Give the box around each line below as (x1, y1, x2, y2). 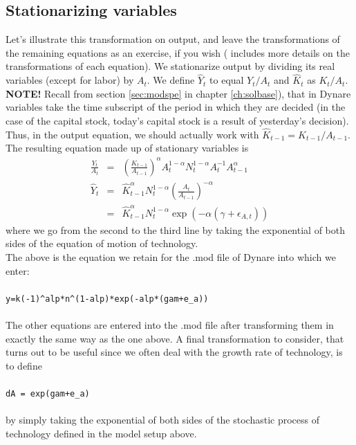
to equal (209, 73, 244, 87)
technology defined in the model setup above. (6, 426, 197, 440)
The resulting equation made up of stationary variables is (6, 140, 249, 155)
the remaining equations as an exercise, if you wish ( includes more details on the (6, 45, 350, 60)
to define (6, 358, 42, 372)
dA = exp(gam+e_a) (6, 388, 90, 399)
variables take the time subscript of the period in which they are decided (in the (6, 100, 346, 114)
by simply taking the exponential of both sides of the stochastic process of (6, 412, 320, 427)
